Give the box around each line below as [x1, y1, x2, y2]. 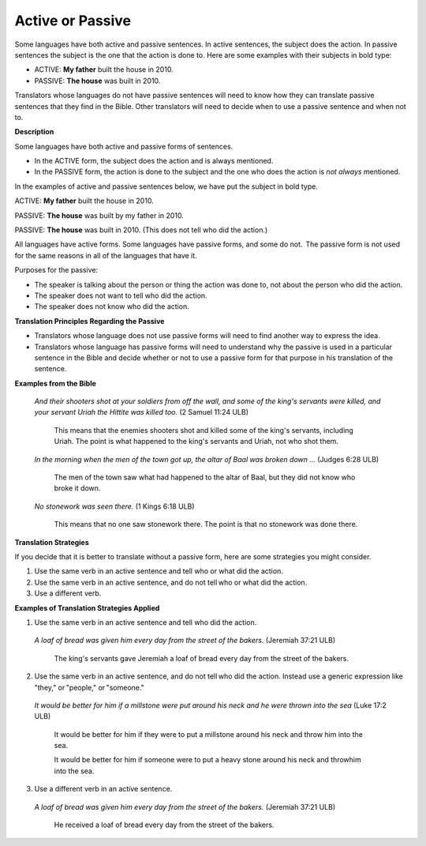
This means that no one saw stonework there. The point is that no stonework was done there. [54, 520, 358, 529]
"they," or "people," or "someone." [34, 682, 145, 692]
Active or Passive [14, 12, 132, 29]
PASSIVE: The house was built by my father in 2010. [14, 210, 185, 220]
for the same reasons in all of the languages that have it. [14, 250, 197, 260]
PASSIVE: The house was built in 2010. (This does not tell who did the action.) [14, 225, 268, 235]
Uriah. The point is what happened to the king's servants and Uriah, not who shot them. [54, 437, 339, 446]
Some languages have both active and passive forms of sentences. [14, 141, 234, 151]
